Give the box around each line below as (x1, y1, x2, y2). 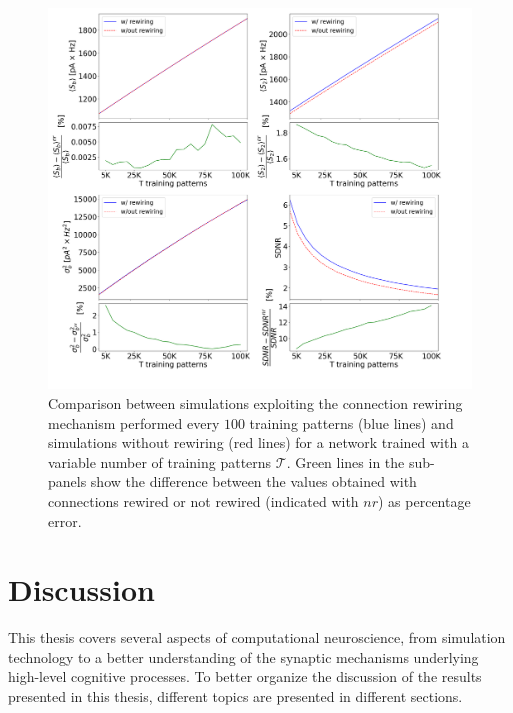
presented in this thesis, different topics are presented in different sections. (8, 686, 463, 706)
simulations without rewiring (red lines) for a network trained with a (48, 432, 469, 453)
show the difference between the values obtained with (90, 471, 417, 492)
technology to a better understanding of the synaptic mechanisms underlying (8, 646, 479, 667)
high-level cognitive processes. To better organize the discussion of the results (8, 666, 482, 687)
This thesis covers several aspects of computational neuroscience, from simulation (8, 627, 506, 648)
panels (48, 471, 87, 492)
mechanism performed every (48, 412, 220, 433)
